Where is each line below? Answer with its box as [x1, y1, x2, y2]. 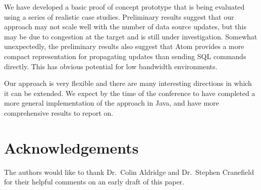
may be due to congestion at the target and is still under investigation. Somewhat [4, 31, 257, 41]
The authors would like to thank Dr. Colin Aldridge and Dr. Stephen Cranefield [4, 166, 254, 177]
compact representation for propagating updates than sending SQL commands [4, 51, 246, 61]
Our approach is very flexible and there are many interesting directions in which [4, 78, 252, 88]
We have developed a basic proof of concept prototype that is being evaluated [4, 2, 245, 12]
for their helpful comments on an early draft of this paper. [4, 176, 184, 187]
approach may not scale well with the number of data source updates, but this [4, 21, 246, 32]
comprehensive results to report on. [4, 107, 114, 118]
